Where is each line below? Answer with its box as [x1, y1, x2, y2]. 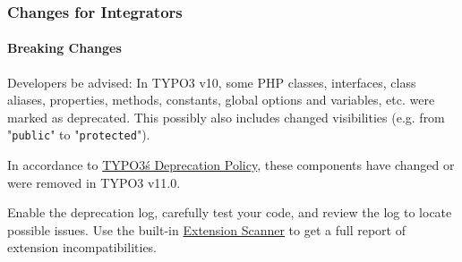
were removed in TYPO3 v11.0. [7, 173, 181, 191]
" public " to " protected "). [7, 125, 150, 144]
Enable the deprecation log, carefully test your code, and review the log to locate [7, 203, 452, 222]
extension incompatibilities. [7, 238, 158, 257]
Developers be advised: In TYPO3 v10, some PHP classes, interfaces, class [7, 72, 416, 91]
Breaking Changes [7, 38, 122, 57]
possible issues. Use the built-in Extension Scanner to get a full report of [7, 220, 406, 239]
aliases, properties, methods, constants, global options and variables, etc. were [7, 90, 435, 109]
